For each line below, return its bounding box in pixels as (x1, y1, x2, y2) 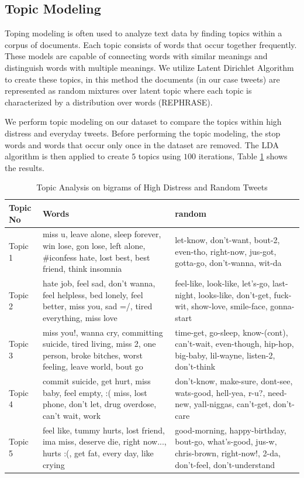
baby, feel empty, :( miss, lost (42, 386, 147, 398)
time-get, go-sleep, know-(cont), (175, 326, 288, 338)
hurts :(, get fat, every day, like (42, 447, 154, 459)
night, (175, 288, 196, 301)
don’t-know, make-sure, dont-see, (175, 375, 293, 387)
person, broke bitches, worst (42, 349, 143, 361)
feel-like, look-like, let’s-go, (175, 276, 270, 289)
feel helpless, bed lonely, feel (42, 288, 143, 301)
